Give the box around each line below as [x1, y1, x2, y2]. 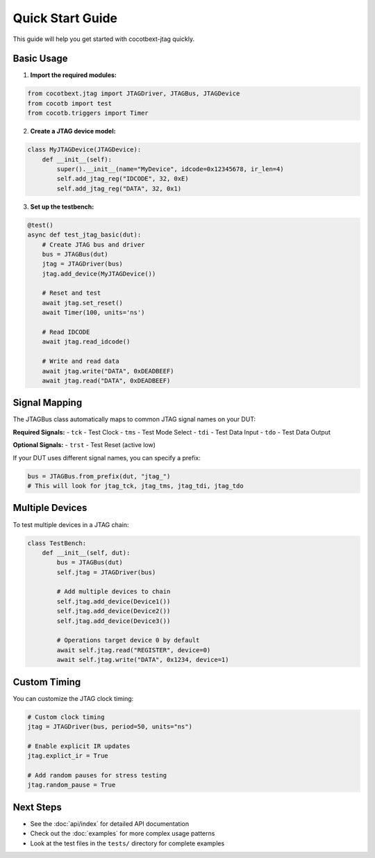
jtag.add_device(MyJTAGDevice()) [42, 270, 156, 277]
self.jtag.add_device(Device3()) [56, 617, 171, 625]
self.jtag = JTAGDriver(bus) [56, 568, 156, 576]
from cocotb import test [27, 99, 112, 107]
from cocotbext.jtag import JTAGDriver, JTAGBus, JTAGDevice [27, 90, 240, 97]
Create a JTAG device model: [30, 127, 116, 136]
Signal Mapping [12, 397, 83, 409]
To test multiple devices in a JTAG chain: [12, 520, 129, 528]
